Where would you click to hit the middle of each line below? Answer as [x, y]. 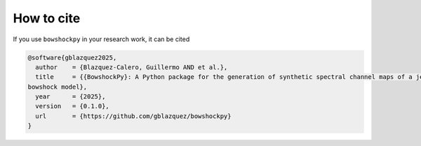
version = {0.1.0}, [73, 106]
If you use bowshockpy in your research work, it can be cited [101, 39]
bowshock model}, [58, 87]
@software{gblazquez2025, [72, 57]
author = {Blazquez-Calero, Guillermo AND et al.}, [132, 67]
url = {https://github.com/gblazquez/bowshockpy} [133, 116]
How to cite [47, 18]
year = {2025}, [71, 97]
